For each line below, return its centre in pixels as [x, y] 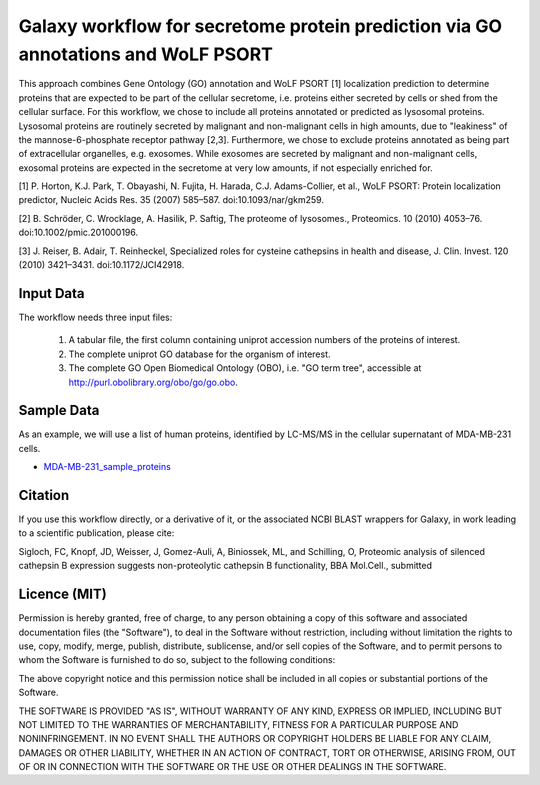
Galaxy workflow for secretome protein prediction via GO [260, 26]
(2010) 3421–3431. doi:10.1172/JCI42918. [101, 265]
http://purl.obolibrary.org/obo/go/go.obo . [153, 382]
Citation [44, 495]
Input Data [51, 293]
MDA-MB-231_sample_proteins [107, 467]
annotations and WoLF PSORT [146, 54]
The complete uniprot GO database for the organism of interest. [199, 354]
